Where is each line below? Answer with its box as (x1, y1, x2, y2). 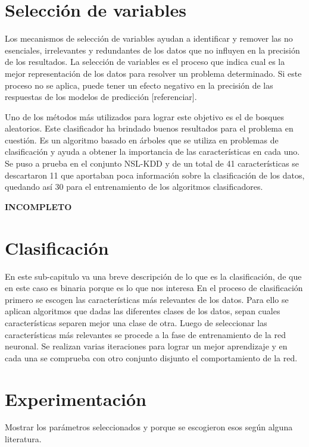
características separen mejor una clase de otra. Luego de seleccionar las (5, 316, 267, 329)
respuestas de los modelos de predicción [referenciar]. (5, 90, 197, 103)
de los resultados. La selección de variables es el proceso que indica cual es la (5, 55, 285, 68)
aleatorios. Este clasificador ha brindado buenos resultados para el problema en (5, 122, 294, 135)
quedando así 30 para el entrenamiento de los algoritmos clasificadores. (5, 180, 263, 193)
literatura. (5, 433, 42, 445)
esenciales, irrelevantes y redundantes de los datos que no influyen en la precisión (5, 43, 300, 56)
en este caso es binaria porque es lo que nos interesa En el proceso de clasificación (5, 282, 303, 294)
